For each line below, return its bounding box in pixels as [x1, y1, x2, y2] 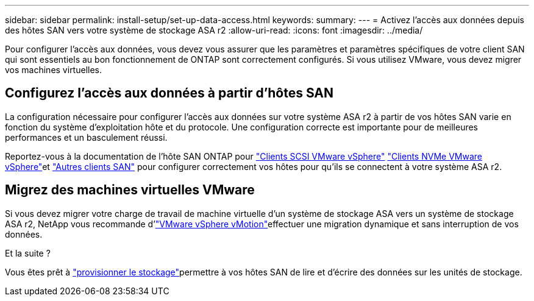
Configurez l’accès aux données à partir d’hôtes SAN [5, 85, 334, 101]
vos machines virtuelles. [5, 65, 102, 75]
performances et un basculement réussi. [5, 132, 168, 143]
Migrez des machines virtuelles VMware [5, 182, 255, 198]
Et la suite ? [5, 247, 51, 258]
